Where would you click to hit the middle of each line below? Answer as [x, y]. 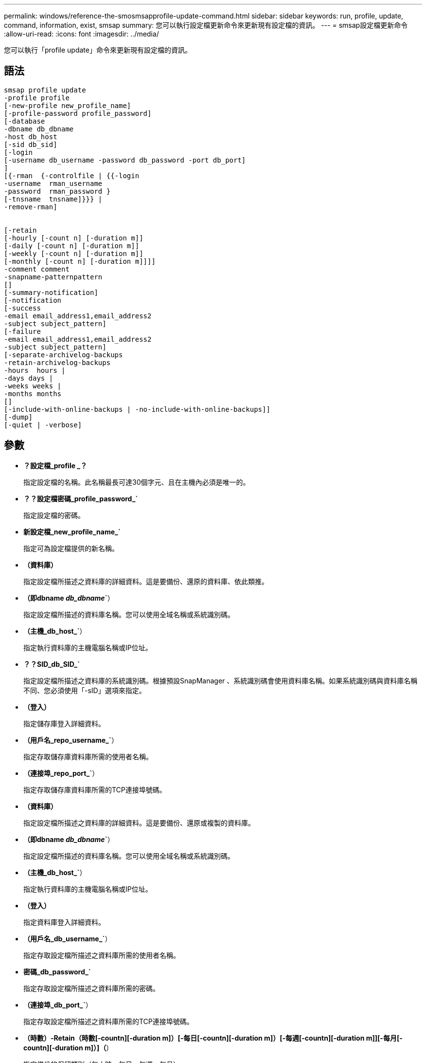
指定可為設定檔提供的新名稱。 [71, 548]
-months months [33, 394]
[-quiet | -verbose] [43, 425]
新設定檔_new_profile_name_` [72, 531]
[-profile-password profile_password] [78, 113]
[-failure [22, 331]
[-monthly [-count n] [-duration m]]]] [80, 261]
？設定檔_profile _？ [55, 465]
